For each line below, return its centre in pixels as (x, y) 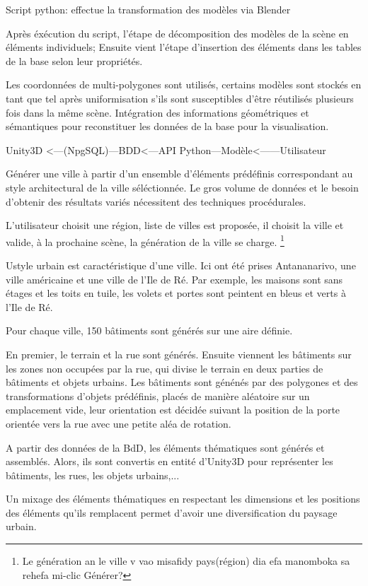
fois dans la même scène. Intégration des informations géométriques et (157, 112)
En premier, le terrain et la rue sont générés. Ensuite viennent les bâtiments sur (179, 354)
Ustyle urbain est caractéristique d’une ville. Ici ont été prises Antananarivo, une (181, 265)
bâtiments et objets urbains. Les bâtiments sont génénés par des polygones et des (182, 382)
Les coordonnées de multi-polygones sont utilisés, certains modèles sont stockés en (184, 84)
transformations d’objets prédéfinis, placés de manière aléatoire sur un (158, 395)
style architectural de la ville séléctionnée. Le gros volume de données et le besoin (182, 187)
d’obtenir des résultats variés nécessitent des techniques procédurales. (156, 201)
